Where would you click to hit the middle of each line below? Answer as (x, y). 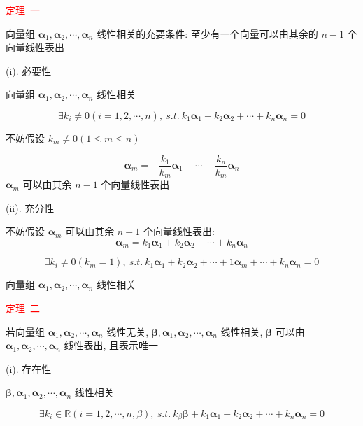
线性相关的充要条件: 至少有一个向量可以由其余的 (207, 33)
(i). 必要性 (29, 70)
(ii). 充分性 (30, 207)
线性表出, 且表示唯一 (111, 345)
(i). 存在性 (29, 368)
